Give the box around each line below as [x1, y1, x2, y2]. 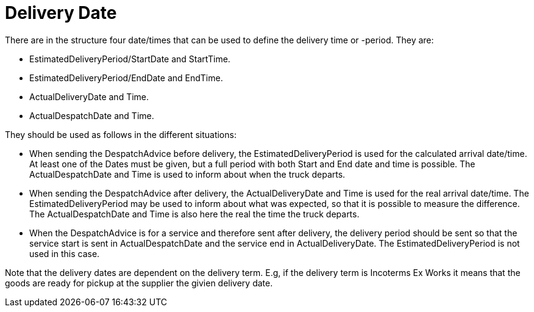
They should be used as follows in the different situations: [5, 129, 237, 140]
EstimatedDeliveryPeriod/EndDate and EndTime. [29, 72, 223, 83]
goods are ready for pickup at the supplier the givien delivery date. [5, 277, 273, 288]
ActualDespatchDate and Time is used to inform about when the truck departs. [29, 169, 346, 180]
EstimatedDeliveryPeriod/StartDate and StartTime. [29, 53, 230, 64]
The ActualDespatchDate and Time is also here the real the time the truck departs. [29, 208, 360, 219]
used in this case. [29, 248, 100, 259]
